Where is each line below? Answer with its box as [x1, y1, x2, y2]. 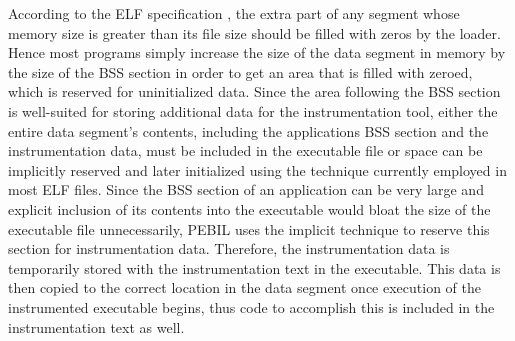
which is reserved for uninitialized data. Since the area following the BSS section [8, 81, 501, 102]
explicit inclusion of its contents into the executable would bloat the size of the [8, 198, 491, 219]
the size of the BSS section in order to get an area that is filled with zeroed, [8, 61, 473, 82]
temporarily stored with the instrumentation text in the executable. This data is [8, 257, 501, 278]
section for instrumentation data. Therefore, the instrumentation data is [8, 238, 450, 259]
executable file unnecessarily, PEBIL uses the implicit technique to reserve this [8, 218, 490, 239]
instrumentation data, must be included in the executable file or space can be [8, 140, 483, 161]
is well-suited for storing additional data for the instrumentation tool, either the [8, 100, 498, 121]
